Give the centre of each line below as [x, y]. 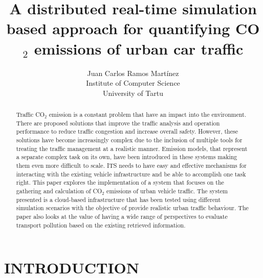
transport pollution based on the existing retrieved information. [101, 225]
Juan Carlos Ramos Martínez [133, 73]
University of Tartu [133, 93]
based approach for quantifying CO [133, 28]
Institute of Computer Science [133, 83]
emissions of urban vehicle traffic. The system [167, 191]
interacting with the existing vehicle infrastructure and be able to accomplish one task [131, 174]
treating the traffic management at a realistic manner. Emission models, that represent [132, 148]
